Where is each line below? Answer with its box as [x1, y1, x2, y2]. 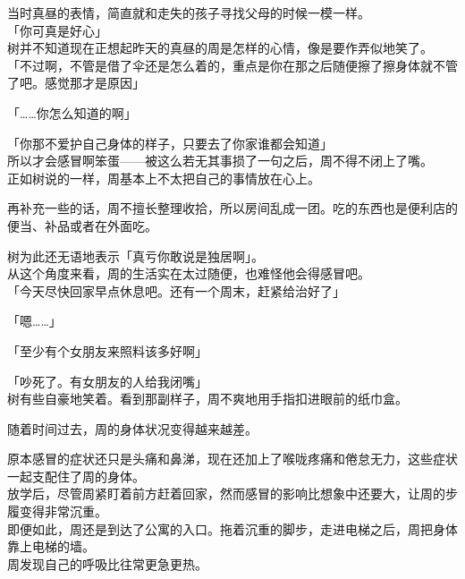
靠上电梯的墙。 [7, 537, 95, 556]
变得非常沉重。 [19, 502, 107, 521]
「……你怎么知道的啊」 [7, 103, 137, 122]
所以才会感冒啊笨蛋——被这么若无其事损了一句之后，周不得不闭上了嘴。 [7, 151, 433, 170]
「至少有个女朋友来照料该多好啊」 [7, 341, 207, 360]
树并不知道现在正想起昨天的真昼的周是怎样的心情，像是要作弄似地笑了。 [7, 38, 433, 57]
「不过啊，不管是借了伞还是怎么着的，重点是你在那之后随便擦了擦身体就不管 [7, 55, 458, 74]
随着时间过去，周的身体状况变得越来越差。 [7, 419, 258, 438]
